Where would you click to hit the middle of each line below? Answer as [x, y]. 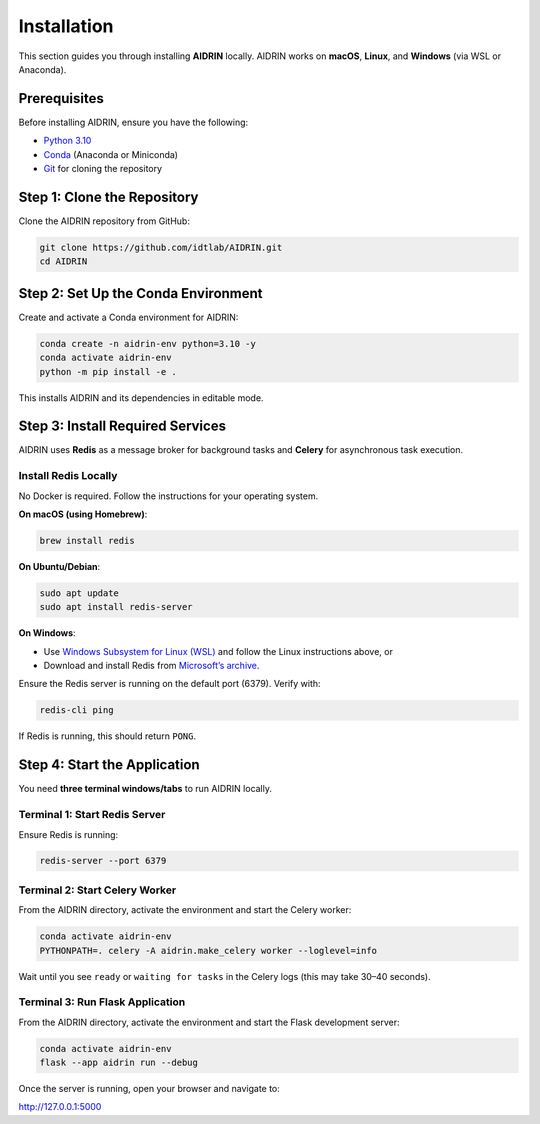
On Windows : [47, 633]
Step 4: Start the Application [109, 765]
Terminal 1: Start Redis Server [92, 815]
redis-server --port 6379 [103, 861]
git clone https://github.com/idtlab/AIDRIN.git [161, 247]
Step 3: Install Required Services [122, 426]
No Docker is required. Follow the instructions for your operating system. [168, 496]
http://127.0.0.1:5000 [60, 1107]
